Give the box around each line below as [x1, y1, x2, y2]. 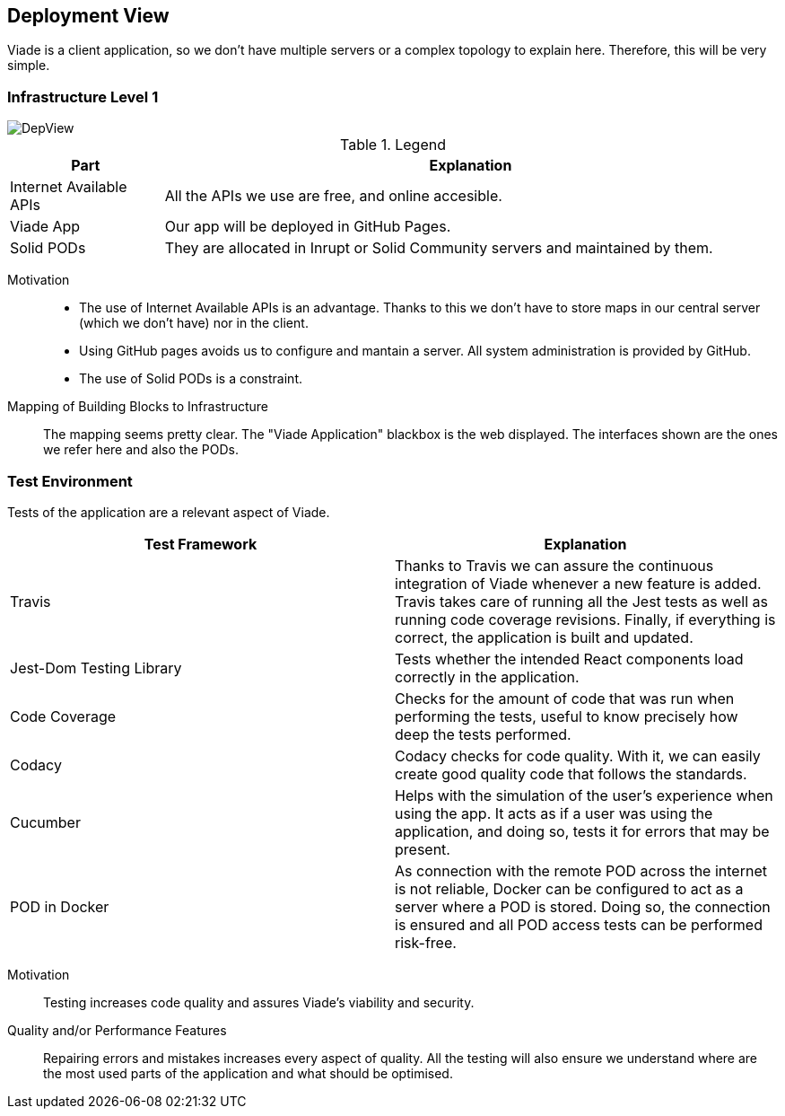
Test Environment [7, 471, 133, 490]
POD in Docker [10, 897, 109, 916]
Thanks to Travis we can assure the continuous [395, 556, 714, 575]
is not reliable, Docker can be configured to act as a [395, 879, 744, 898]
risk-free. [395, 933, 457, 952]
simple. [7, 57, 50, 74]
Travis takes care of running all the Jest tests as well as [395, 592, 768, 611]
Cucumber [10, 813, 81, 831]
